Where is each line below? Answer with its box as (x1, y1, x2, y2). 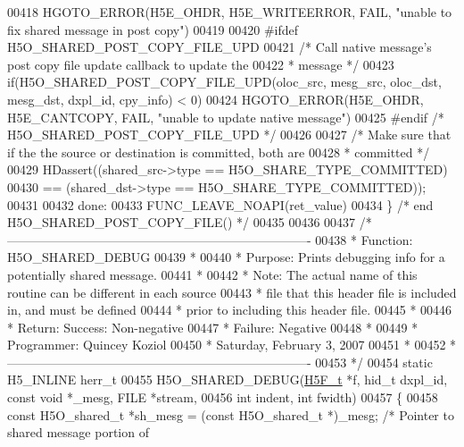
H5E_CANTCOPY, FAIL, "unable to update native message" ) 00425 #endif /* (7, 107, 444, 126)
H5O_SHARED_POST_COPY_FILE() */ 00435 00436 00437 (7, 213, 356, 232)
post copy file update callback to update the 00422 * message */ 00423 (7, 55, 394, 73)
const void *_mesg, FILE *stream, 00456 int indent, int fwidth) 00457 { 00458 (7, 388, 438, 407)
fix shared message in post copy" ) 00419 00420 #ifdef (7, 20, 299, 38)
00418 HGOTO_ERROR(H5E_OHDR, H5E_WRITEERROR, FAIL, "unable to (7, 3, 452, 21)
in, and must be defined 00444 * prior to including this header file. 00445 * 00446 (7, 300, 452, 319)
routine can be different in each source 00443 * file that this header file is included (7, 283, 457, 301)
